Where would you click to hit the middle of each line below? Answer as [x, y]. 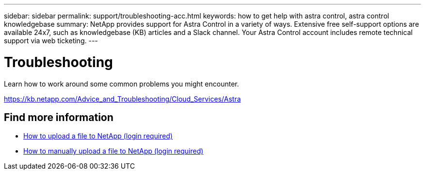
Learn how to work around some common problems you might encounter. [122, 84]
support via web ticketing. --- [51, 41]
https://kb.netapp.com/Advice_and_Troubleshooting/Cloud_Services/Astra [123, 99]
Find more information [59, 117]
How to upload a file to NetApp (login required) [98, 136]
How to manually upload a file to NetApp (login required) [114, 151]
